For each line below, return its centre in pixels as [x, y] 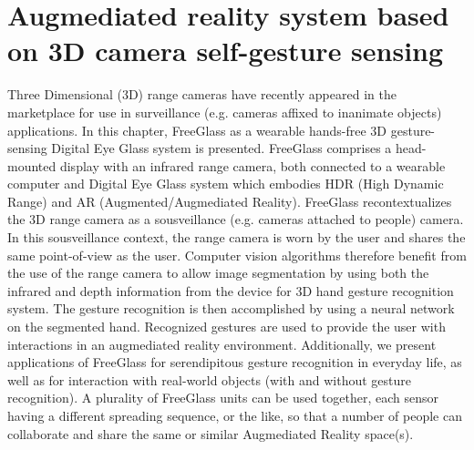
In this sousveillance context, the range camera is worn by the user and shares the [237, 237]
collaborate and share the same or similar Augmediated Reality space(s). [211, 433]
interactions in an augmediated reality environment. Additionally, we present [222, 344]
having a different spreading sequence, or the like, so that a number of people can [235, 415]
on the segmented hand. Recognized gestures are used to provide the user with [227, 327]
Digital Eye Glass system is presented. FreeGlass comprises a [222, 148]
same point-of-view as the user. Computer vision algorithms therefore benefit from [237, 255]
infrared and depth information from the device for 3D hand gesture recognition [231, 290]
